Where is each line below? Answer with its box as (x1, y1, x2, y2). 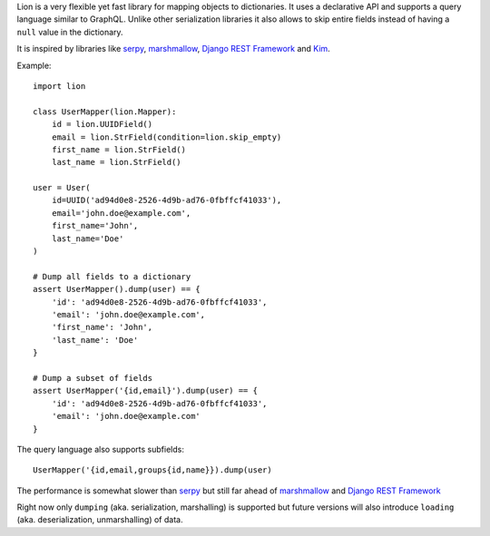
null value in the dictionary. (16, 26, 123, 37)
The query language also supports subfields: (16, 443, 185, 454)
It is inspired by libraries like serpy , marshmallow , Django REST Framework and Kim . (16, 44, 330, 54)
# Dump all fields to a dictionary (33, 271, 191, 281)
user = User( (33, 182, 91, 193)
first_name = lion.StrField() (51, 144, 186, 154)
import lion (33, 81, 86, 91)
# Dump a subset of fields (33, 373, 153, 383)
